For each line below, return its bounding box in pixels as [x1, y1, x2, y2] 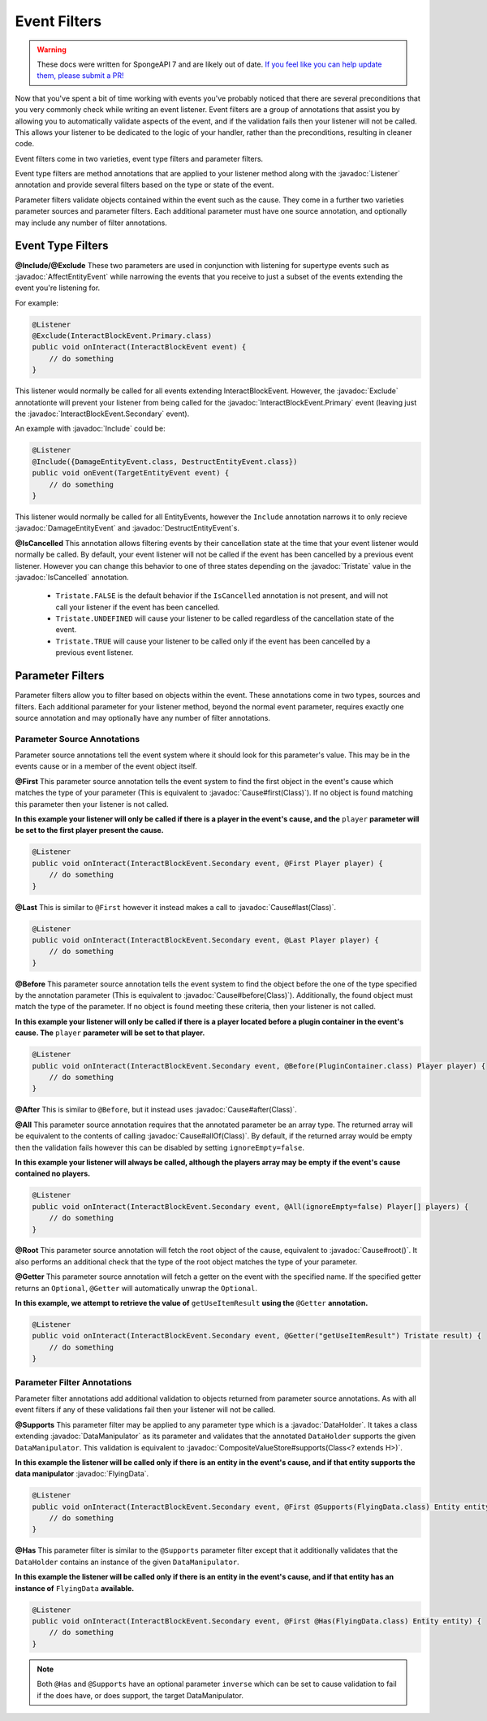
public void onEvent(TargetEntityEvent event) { [32, 468, 230, 478]
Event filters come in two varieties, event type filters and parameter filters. [15, 154, 264, 163]
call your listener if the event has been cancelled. [55, 602, 221, 612]
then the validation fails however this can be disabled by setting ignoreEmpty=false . [15, 1142, 304, 1152]
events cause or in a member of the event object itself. [15, 761, 198, 771]
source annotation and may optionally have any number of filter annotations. [15, 713, 271, 722]
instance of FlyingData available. [15, 1583, 135, 1593]
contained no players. [15, 1168, 91, 1178]
